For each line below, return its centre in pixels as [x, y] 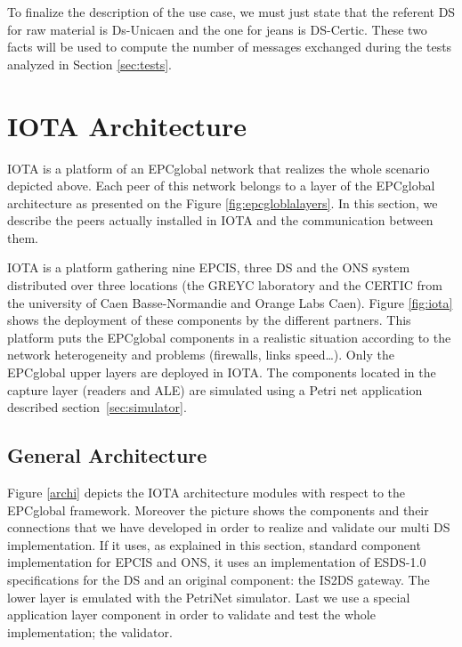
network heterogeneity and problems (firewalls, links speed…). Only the [201, 355]
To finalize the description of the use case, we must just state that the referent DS [231, 12]
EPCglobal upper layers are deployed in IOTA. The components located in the [222, 372]
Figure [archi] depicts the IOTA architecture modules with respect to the [207, 493]
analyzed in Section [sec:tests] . [89, 64]
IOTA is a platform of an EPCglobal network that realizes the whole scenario [219, 168]
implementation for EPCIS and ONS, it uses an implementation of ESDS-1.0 [217, 562]
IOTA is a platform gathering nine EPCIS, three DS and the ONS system [209, 267]
